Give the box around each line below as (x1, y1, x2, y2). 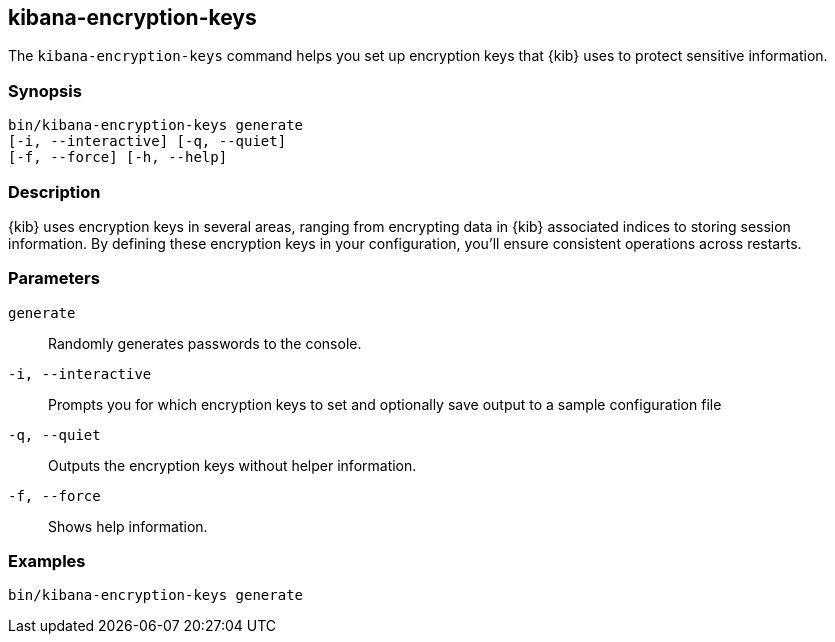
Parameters (8, 268, 100, 289)
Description (8, 181, 101, 202)
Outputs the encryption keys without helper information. (48, 456, 417, 474)
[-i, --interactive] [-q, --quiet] (8, 133, 287, 150)
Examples (8, 551, 86, 572)
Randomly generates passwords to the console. (48, 334, 362, 352)
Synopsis (8, 80, 82, 101)
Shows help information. (48, 517, 208, 535)
